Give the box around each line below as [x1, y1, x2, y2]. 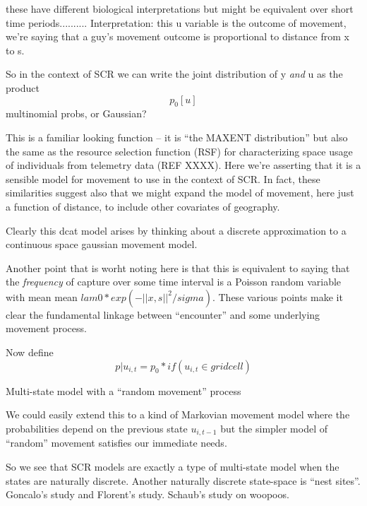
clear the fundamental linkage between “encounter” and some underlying [6, 307, 320, 322]
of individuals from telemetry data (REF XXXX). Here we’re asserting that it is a [6, 158, 361, 172]
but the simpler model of [220, 420, 327, 435]
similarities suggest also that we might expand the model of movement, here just [6, 185, 354, 200]
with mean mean [6, 289, 78, 304]
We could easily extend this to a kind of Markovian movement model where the [6, 407, 350, 422]
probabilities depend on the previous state [6, 420, 188, 435]
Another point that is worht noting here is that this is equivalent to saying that [6, 260, 350, 275]
